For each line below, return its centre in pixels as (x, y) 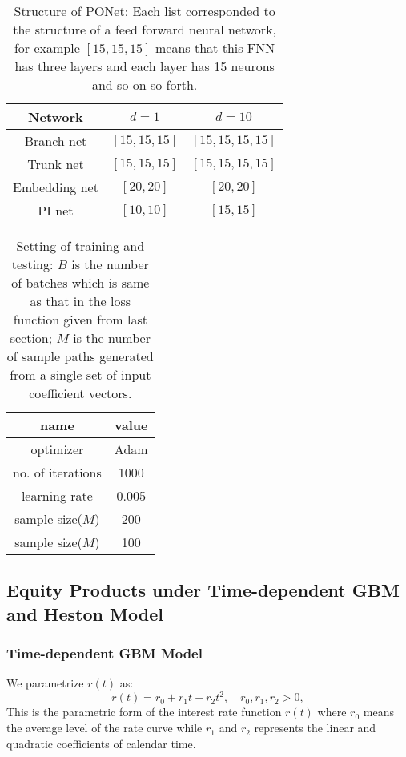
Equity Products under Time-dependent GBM (203, 590)
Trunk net (56, 164)
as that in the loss (80, 301)
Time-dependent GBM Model (105, 653)
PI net (56, 210)
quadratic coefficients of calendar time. (101, 743)
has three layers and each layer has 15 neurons (145, 66)
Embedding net (56, 187)
